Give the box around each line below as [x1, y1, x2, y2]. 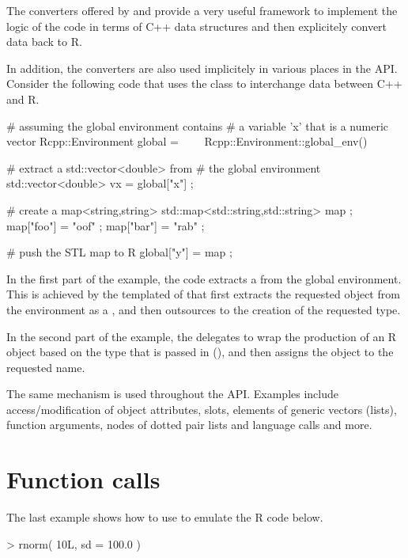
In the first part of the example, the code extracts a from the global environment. [6, 270, 402, 287]
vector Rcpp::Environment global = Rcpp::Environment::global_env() [6, 133, 368, 150]
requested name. [6, 359, 85, 375]
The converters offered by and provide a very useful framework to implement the [6, 2, 398, 18]
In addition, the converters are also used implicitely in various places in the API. [6, 59, 398, 76]
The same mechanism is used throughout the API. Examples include [6, 385, 339, 402]
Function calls [6, 463, 161, 495]
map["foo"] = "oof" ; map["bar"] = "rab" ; [6, 217, 205, 233]
